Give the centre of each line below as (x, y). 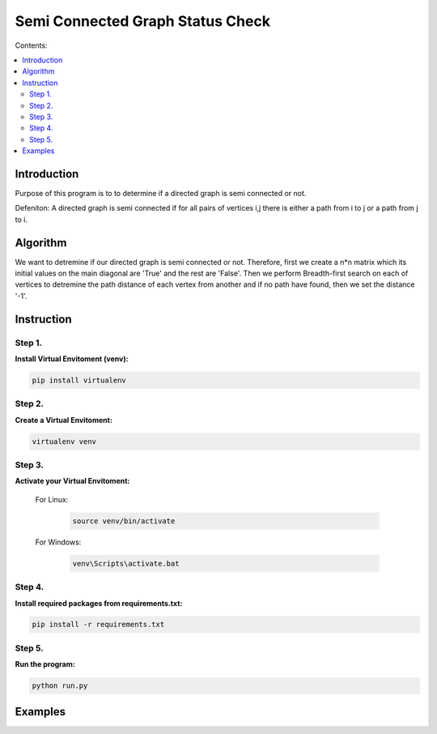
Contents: (31, 45)
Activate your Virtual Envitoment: (72, 481)
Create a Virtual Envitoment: (64, 420)
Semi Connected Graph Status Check (143, 21)
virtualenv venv (64, 441)
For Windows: (58, 542)
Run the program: (45, 664)
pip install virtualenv (79, 380)
